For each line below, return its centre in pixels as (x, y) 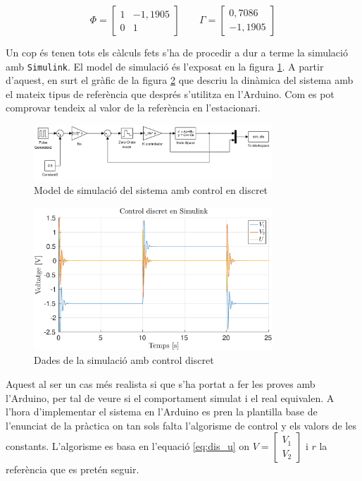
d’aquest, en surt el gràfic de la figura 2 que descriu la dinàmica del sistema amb (180, 80)
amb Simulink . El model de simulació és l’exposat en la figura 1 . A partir (165, 66)
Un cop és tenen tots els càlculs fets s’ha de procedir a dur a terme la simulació (177, 52)
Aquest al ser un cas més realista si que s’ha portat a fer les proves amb (161, 384)
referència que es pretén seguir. (73, 469)
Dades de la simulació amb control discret (124, 360)
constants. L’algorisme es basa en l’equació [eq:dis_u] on (128, 446)
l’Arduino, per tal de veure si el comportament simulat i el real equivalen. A (170, 397)
